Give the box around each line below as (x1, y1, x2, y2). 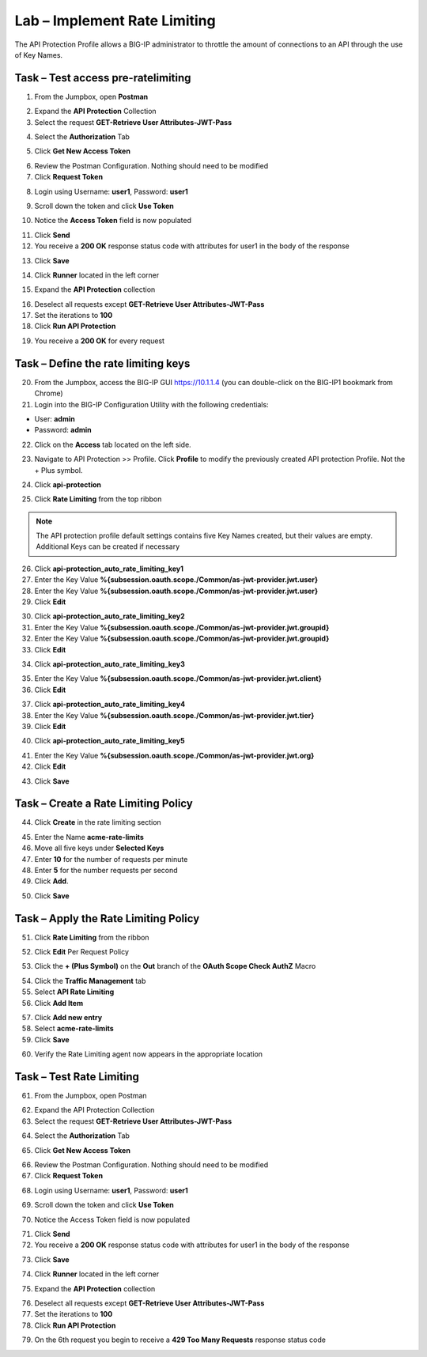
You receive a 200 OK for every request (34, 336, 165, 346)
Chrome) (34, 388, 63, 399)
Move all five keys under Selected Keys (34, 843, 164, 853)
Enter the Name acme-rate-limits (34, 832, 144, 841)
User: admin (34, 414, 75, 423)
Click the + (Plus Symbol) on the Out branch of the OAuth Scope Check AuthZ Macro (34, 962, 316, 971)
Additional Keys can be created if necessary (36, 542, 180, 551)
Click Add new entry (34, 1013, 103, 1022)
